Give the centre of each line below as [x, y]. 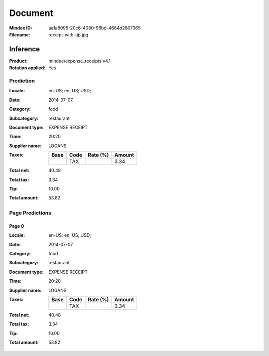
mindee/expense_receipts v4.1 [79, 61]
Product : [18, 61]
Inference [24, 49]
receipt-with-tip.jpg [68, 34]
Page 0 [17, 226]
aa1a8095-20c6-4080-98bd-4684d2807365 [95, 28]
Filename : [20, 34]
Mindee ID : [21, 28]
